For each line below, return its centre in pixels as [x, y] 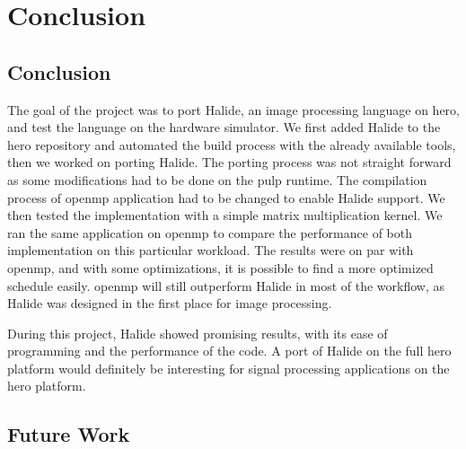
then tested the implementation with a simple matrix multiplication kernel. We [225, 215]
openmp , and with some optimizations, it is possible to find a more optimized [220, 267]
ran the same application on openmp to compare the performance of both [210, 232]
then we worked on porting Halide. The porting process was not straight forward [229, 162]
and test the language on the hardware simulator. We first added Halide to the [224, 127]
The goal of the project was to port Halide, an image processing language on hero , [234, 109]
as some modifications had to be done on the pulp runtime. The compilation [217, 179]
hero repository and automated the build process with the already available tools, [232, 144]
